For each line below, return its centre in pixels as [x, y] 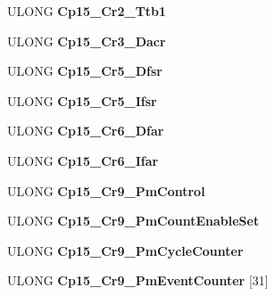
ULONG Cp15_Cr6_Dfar [86, 131]
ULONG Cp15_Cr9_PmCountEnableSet [133, 221]
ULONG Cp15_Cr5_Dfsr [85, 71]
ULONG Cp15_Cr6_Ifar [83, 160]
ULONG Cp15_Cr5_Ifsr [82, 100]
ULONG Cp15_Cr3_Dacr [87, 41]
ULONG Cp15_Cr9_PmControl [106, 190]
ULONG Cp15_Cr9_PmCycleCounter [125, 250]
